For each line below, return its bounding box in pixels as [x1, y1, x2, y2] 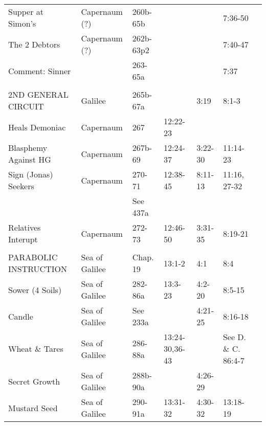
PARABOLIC [8, 251, 58, 263]
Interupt [8, 233, 38, 245]
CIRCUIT [8, 100, 44, 112]
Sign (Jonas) [8, 168, 53, 180]
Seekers [8, 180, 34, 192]
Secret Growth [8, 375, 60, 387]
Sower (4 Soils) [8, 283, 62, 296]
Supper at [8, 6, 43, 17]
